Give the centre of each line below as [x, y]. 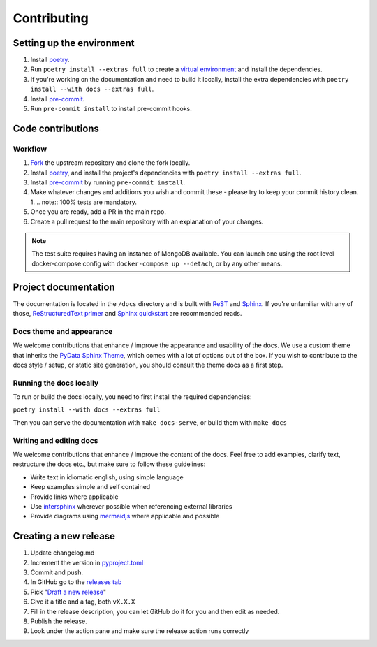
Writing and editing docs [56, 440]
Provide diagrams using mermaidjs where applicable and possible [125, 516]
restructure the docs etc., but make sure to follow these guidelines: [109, 464]
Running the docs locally [56, 383]
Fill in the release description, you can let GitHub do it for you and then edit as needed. [155, 611]
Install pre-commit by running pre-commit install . [108, 182]
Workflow [30, 149]
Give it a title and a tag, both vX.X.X [83, 602]
